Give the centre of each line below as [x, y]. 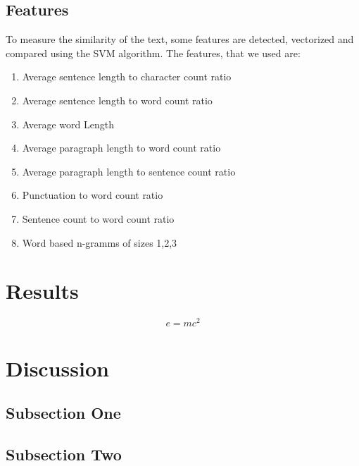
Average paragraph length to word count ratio [121, 148]
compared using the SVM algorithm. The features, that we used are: [153, 53]
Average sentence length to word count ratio [117, 100]
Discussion [57, 368]
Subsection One [63, 413]
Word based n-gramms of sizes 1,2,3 [100, 242]
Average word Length [68, 124]
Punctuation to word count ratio [93, 195]
